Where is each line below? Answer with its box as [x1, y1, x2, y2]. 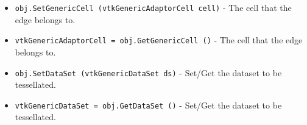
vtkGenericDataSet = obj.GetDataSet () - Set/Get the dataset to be [15, 98, 282, 111]
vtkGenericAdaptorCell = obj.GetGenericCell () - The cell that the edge [15, 34, 303, 46]
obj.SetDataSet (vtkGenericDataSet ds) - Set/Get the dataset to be [15, 66, 282, 79]
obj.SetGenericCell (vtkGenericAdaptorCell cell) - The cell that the [15, 1, 292, 13]
